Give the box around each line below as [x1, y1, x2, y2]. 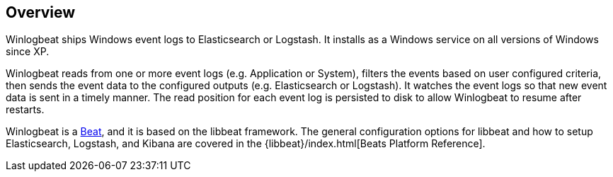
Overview [6, 4, 76, 21]
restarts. [6, 103, 45, 116]
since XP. [6, 45, 50, 58]
